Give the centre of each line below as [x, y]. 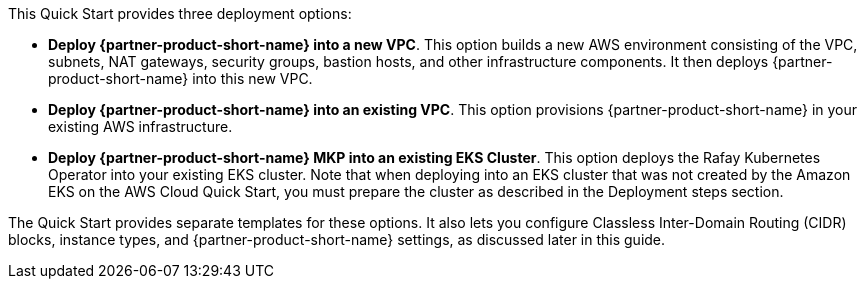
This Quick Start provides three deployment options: [180, 13]
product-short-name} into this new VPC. [180, 78]
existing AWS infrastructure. [140, 126]
